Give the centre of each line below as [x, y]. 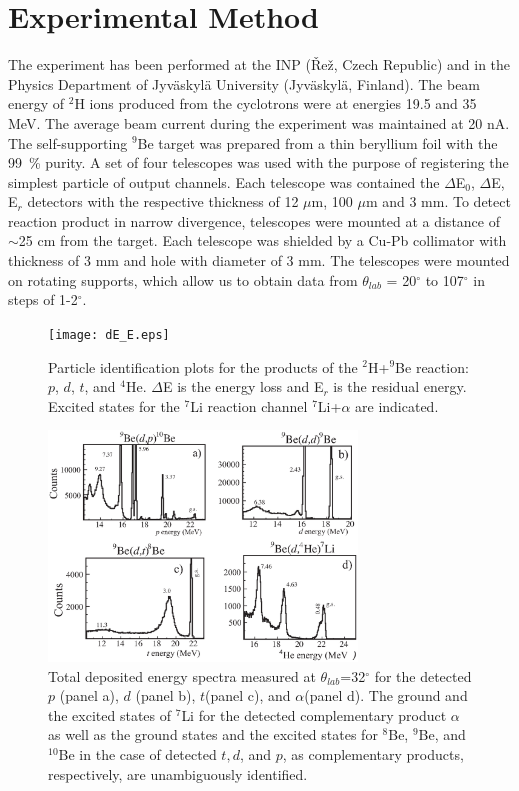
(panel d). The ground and [386, 695]
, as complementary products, [373, 754]
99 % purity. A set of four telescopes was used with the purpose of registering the [258, 162]
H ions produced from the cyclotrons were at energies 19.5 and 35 [275, 103]
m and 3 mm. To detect [438, 201]
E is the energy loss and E [243, 386]
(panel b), [165, 695]
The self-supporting [68, 142]
